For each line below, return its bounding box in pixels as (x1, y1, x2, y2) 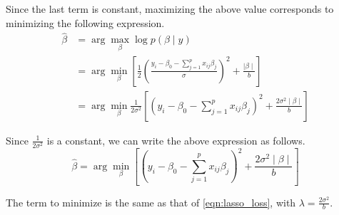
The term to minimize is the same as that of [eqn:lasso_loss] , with (6, 194, 296, 209)
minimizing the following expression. (6, 15, 165, 30)
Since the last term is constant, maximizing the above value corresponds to (6, 1, 334, 16)
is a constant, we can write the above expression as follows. (46, 132, 305, 147)
